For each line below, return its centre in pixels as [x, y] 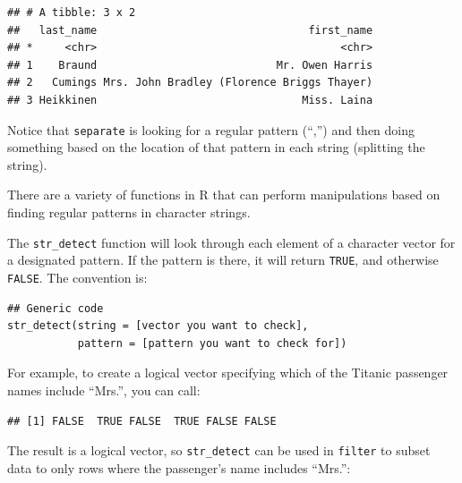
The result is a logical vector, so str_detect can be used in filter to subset [219, 450]
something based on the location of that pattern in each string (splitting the [216, 147]
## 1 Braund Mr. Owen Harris [190, 65]
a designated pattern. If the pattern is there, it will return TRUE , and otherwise [223, 260]
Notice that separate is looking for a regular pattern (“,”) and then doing [211, 129]
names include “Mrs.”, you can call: [104, 390]
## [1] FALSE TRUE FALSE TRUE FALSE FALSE [142, 421]
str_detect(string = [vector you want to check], [158, 326]
